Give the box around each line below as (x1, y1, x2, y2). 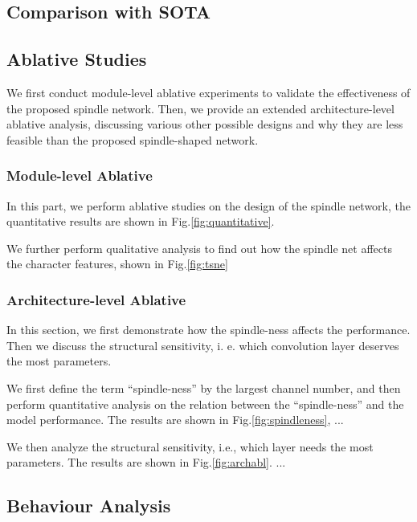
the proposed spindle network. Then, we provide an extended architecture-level (6, 100, 395, 116)
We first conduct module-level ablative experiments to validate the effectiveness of (6, 84, 411, 100)
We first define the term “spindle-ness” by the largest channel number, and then (6, 379, 401, 396)
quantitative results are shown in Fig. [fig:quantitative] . (6, 213, 275, 230)
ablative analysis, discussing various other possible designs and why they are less (6, 116, 403, 133)
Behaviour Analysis (6, 493, 171, 518)
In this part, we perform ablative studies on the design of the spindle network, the (6, 197, 411, 214)
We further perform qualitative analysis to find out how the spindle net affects (6, 239, 392, 256)
